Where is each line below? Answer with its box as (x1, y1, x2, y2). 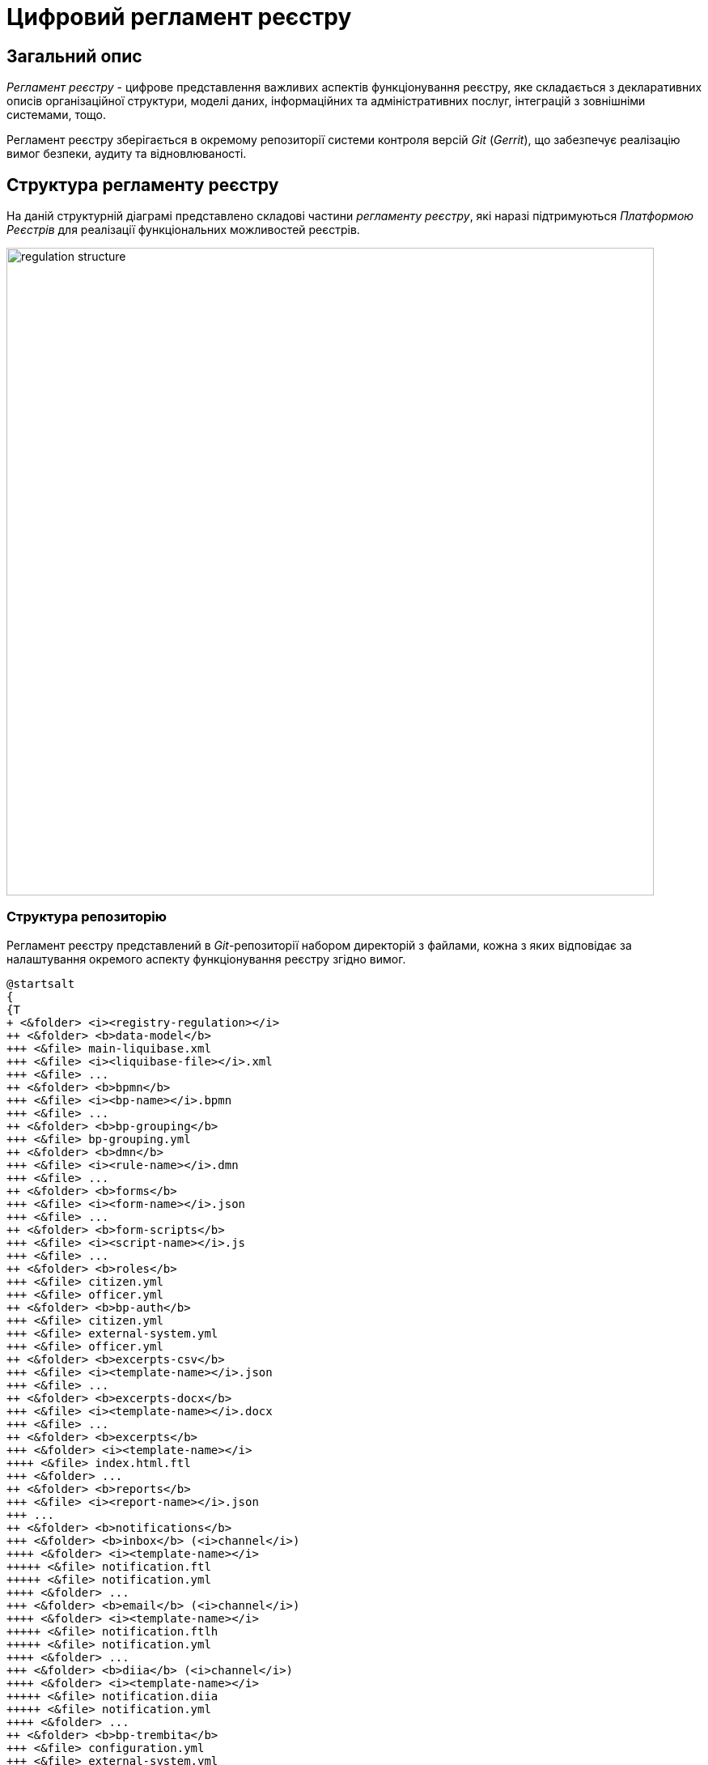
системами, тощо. (6, 108, 107, 122)
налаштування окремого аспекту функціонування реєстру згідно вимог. (6, 951, 406, 966)
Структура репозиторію (6, 908, 167, 925)
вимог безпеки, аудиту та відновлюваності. (6, 147, 247, 161)
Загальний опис (6, 45, 142, 66)
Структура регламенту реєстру (6, 174, 279, 195)
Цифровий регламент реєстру (6, 3, 352, 31)
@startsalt (6, 976, 75, 990)
